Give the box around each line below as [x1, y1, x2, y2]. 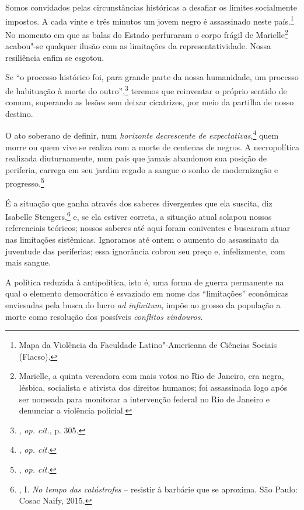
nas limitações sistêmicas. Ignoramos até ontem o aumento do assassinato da [5, 233, 279, 246]
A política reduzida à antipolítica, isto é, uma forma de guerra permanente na [5, 275, 284, 288]
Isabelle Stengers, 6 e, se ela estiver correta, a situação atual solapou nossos [5, 209, 272, 222]
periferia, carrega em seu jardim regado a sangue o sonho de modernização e [5, 163, 278, 175]
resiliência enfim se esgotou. [5, 51, 104, 63]
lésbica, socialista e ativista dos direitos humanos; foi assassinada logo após [19, 381, 288, 393]
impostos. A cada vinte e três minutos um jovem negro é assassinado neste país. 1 [5, 13, 294, 27]
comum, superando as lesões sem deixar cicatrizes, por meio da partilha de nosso [5, 96, 294, 108]
